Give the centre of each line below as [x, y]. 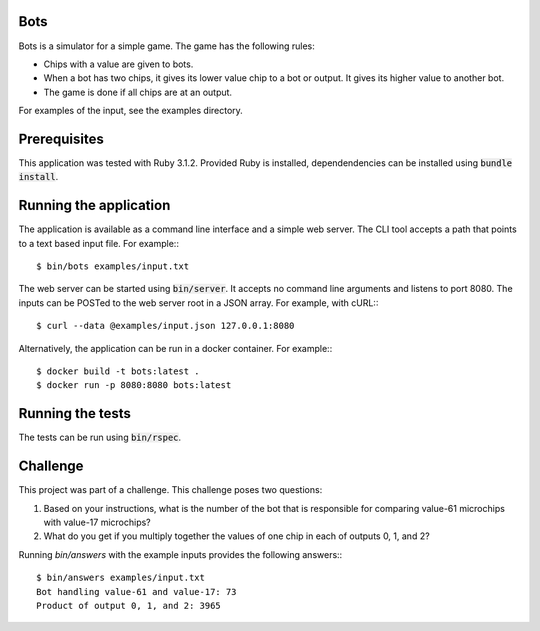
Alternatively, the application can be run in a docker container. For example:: [175, 348]
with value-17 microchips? [97, 522]
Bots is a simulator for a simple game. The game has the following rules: [166, 46]
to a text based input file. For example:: [99, 243]
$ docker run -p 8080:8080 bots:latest [134, 385]
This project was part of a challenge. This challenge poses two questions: [170, 490]
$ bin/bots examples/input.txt [113, 266]
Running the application [94, 205]
